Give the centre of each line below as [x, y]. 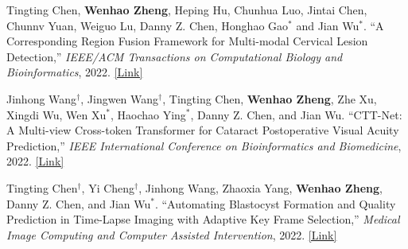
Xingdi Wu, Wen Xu [56, 114]
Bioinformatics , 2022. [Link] [75, 72]
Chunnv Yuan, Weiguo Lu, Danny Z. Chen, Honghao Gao [148, 25]
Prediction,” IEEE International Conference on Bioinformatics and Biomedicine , [204, 145]
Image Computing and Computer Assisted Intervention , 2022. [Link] [172, 234]
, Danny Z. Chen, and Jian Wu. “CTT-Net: [296, 114]
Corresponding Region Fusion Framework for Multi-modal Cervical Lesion [187, 41]
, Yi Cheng [108, 187]
